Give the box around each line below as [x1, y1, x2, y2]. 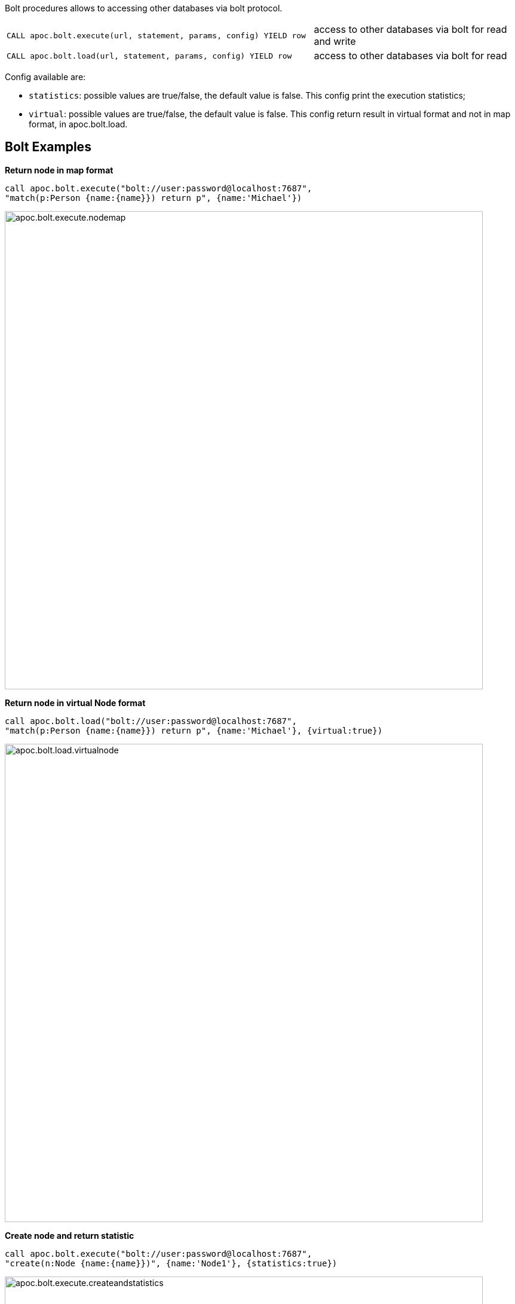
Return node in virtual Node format [5, 697, 146, 708]
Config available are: [5, 72, 86, 82]
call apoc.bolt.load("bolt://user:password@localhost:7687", [5, 716, 297, 726]
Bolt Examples [5, 139, 91, 155]
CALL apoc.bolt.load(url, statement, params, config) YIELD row [7, 51, 292, 60]
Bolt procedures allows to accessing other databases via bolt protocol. [5, 3, 283, 13]
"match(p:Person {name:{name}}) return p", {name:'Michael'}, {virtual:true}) [5, 725, 383, 735]
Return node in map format [5, 164, 114, 175]
